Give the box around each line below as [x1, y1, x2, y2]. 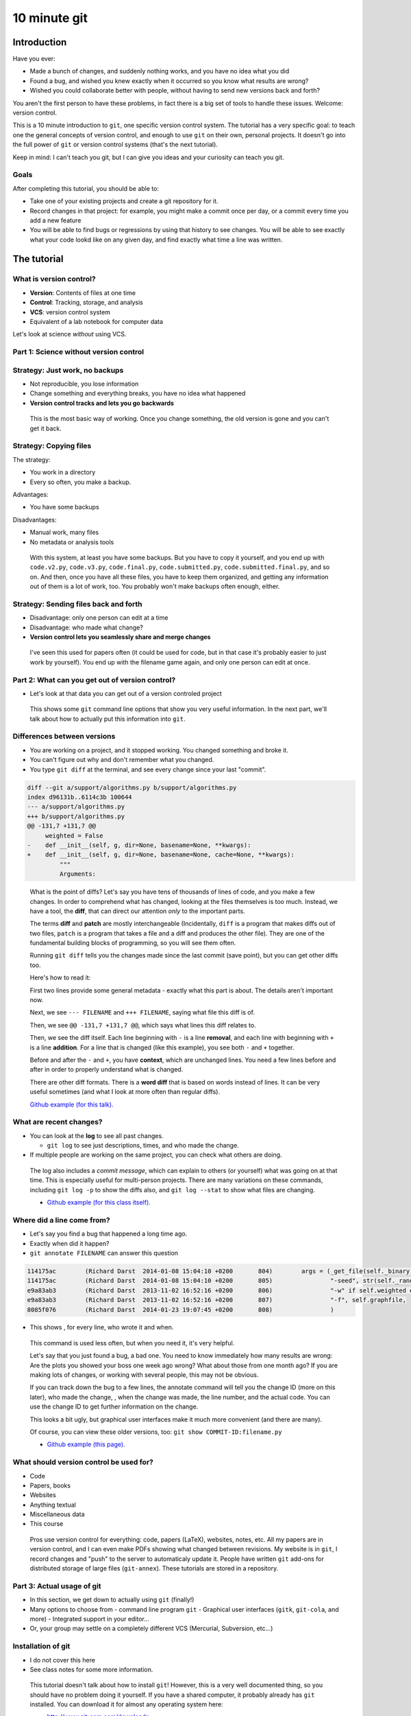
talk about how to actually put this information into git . [29, 715, 186, 723]
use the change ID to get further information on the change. [29, 1402, 199, 1411]
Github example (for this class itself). [47, 1198, 151, 1207]
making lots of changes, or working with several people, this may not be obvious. [29, 1371, 259, 1379]
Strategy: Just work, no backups [12, 365, 124, 375]
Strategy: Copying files [12, 441, 92, 451]
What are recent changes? [12, 1117, 103, 1127]
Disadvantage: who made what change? [29, 623, 143, 631]
